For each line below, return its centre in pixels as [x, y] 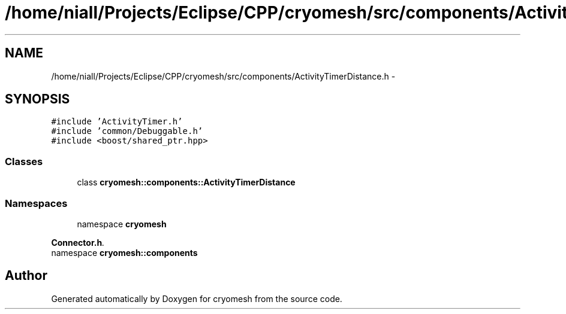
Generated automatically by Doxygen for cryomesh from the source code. [197, 298]
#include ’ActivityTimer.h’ [117, 122]
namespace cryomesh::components [124, 252]
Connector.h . [78, 242]
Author [26, 276]
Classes [24, 161]
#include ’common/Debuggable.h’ [127, 131]
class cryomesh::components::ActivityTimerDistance [186, 182]
